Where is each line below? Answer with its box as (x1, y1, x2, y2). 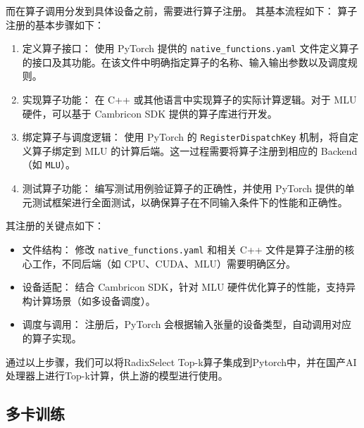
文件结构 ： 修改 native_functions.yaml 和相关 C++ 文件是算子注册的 (22, 241, 345, 256)
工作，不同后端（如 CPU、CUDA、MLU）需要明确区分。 (32, 256, 296, 270)
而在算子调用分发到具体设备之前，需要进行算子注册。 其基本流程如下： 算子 (6, 4, 358, 18)
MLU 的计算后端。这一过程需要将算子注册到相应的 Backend (84, 143, 358, 158)
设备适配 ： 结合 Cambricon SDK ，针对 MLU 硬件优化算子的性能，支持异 (22, 279, 356, 294)
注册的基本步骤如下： (6, 17, 104, 32)
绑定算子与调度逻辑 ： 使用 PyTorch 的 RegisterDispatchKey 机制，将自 (22, 130, 349, 144)
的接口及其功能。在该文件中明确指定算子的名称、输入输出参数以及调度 (22, 54, 348, 69)
